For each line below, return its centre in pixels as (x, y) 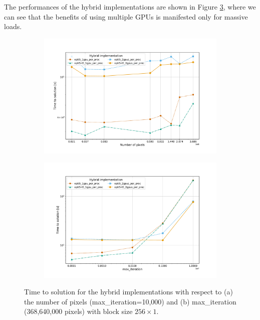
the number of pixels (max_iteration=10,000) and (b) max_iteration (130, 301)
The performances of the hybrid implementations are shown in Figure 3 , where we (130, 7)
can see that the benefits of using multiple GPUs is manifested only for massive (126, 16)
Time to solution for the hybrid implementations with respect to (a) (128, 292)
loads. (13, 26)
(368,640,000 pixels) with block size (78, 311)
